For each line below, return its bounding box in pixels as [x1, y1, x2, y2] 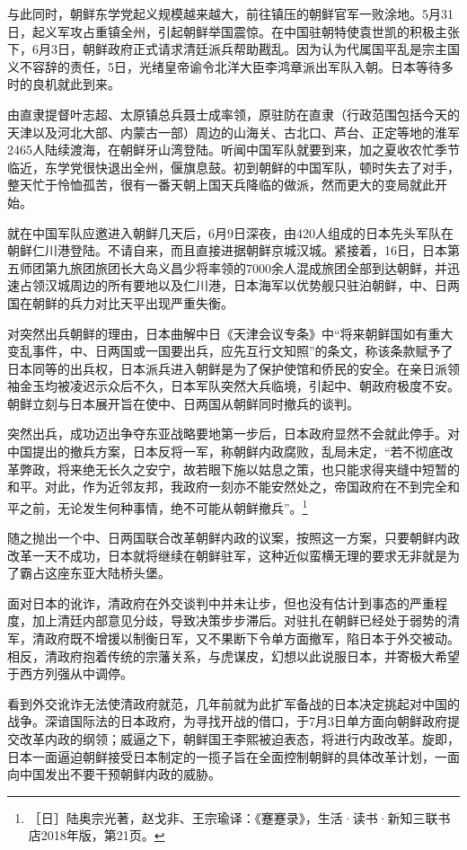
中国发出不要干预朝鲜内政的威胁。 [19, 765, 221, 784]
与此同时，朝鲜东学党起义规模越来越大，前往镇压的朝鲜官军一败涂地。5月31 [7, 4, 454, 22]
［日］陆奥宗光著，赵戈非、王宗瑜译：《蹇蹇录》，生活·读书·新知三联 [28, 808, 438, 827]
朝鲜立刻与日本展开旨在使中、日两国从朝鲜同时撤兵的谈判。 [7, 394, 359, 412]
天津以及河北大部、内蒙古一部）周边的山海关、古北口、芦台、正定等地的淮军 [7, 122, 460, 141]
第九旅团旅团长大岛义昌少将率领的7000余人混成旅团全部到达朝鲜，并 [44, 258, 447, 277]
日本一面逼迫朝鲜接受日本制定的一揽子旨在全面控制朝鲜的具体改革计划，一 [7, 747, 447, 766]
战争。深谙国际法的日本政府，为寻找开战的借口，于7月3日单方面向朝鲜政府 [7, 712, 447, 730]
